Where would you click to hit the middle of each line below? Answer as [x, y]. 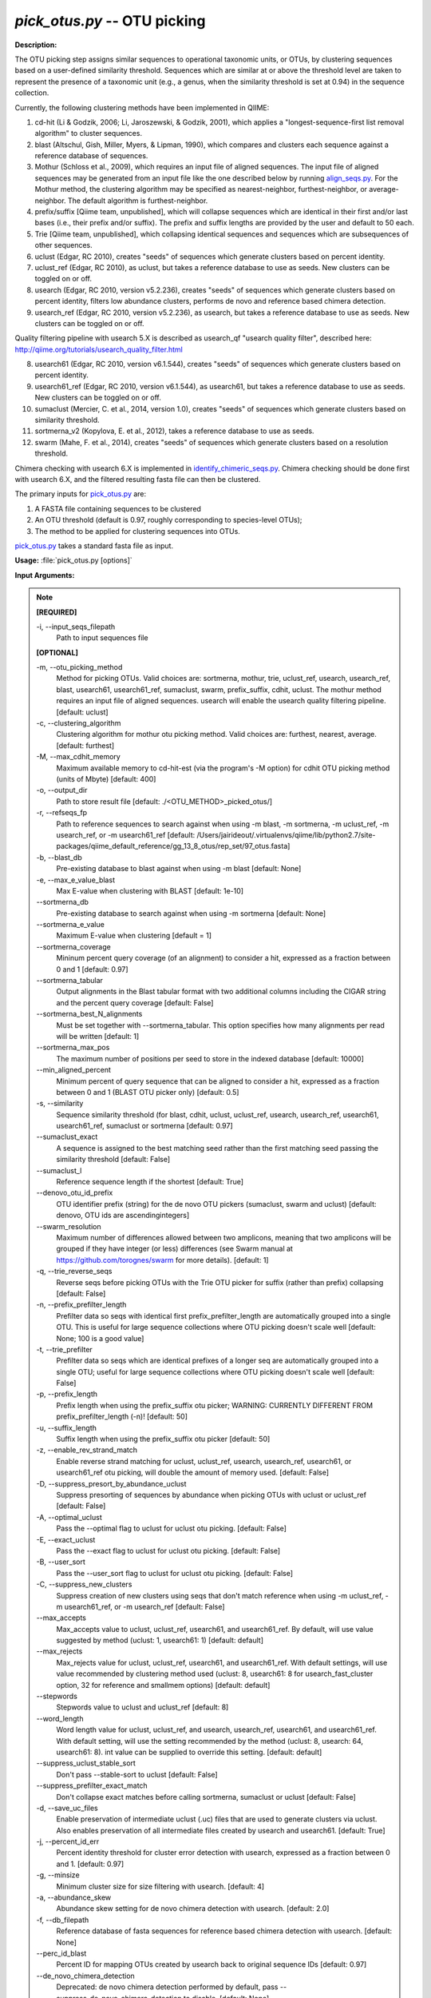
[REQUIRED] [57, 612]
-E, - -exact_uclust [66, 1539]
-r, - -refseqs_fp [62, 813]
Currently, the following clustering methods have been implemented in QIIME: [142, 107]
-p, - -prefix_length [67, 1394]
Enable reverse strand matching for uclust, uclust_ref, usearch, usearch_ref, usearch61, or [204, 1461]
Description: [36, 45]
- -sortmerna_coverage [73, 946]
